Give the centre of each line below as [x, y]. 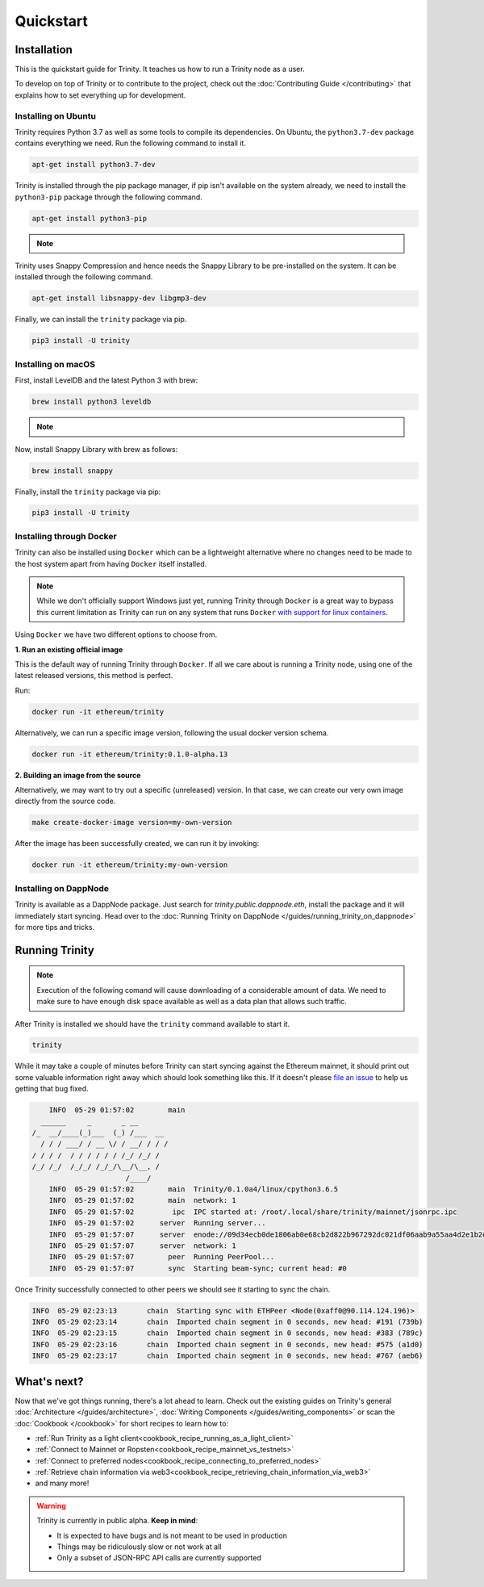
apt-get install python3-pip [90, 218]
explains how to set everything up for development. [100, 95]
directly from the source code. [65, 801]
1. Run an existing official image [69, 649]
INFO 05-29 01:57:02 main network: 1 [143, 1200]
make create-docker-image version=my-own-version [132, 823]
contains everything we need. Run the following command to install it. [130, 143]
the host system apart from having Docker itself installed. [111, 563]
